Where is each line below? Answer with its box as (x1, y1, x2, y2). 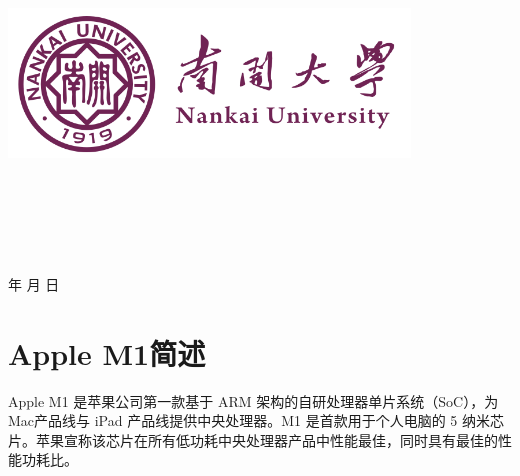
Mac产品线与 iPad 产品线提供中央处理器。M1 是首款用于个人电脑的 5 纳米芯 (8, 410, 505, 431)
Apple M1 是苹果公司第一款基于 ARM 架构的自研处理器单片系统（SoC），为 (8, 390, 499, 411)
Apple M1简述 (8, 332, 206, 373)
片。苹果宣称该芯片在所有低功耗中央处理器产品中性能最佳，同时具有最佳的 (8, 429, 498, 450)
